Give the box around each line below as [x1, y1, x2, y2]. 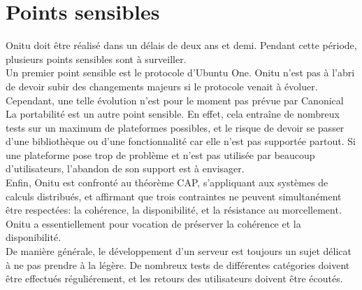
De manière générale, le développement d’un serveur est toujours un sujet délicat [6, 244, 352, 258]
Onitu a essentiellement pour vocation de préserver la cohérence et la [6, 216, 301, 230]
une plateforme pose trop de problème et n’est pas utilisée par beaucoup [6, 147, 315, 162]
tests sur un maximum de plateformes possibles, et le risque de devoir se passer [6, 120, 345, 134]
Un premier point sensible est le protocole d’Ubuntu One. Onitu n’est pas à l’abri [6, 65, 355, 80]
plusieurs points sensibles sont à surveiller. [6, 51, 187, 66]
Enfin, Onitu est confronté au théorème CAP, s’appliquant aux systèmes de [6, 175, 328, 190]
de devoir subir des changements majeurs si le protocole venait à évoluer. [6, 78, 318, 93]
